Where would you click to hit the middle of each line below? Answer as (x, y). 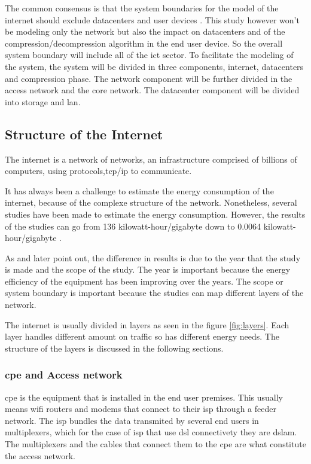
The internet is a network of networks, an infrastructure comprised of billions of (151, 159)
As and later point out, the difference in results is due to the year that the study (153, 257)
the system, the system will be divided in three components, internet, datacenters (154, 66)
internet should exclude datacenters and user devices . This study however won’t (152, 19)
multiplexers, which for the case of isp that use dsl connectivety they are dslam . (151, 432)
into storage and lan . (43, 101)
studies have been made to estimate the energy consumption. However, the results (155, 214)
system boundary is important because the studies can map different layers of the (154, 293)
